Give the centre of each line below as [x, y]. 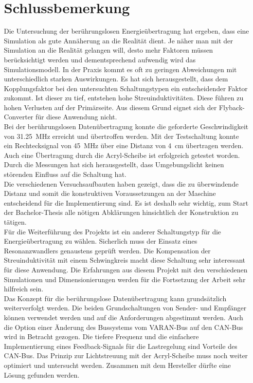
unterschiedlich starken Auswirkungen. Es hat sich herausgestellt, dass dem [116, 79]
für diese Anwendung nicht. [76, 117]
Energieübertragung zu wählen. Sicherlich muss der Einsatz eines [101, 241]
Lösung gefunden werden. [42, 374]
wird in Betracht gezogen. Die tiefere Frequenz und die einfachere [101, 336]
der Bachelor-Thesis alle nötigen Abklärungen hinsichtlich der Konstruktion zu [121, 212]
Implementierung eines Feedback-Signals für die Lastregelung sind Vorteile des [121, 346]
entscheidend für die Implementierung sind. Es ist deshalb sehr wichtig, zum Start [126, 202]
